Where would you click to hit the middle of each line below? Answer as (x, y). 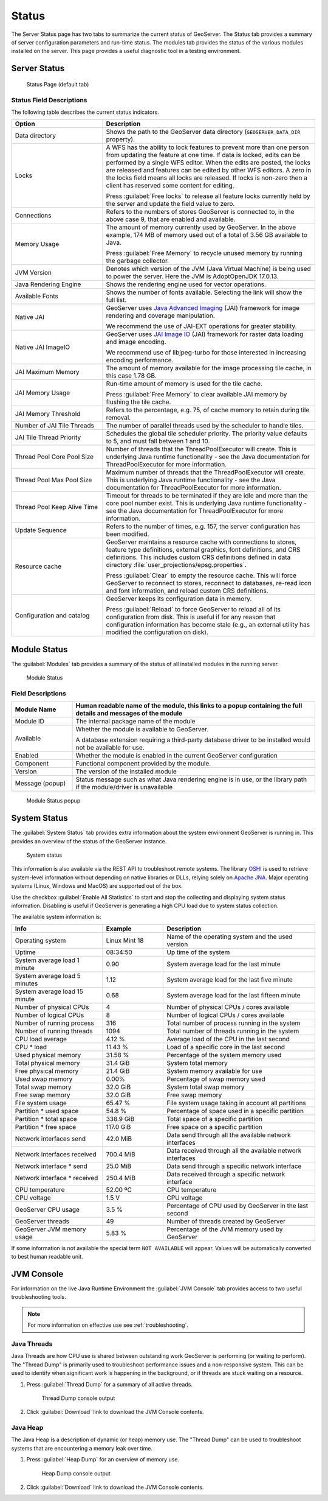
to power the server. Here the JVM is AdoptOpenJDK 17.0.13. (192, 276)
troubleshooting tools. (39, 1297)
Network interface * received (56, 1178)
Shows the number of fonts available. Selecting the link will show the (204, 292)
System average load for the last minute (224, 964)
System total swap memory (206, 1087)
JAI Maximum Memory (47, 372)
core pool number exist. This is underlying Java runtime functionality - (206, 504)
